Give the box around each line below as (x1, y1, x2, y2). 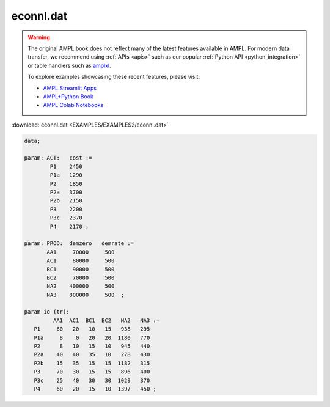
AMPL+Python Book (43, 92, 94, 100)
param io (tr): (24, 309, 70, 315)
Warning (28, 34, 50, 41)
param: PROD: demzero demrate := (24, 240, 134, 247)
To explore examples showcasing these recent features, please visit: (28, 73, 200, 81)
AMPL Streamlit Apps (43, 84, 97, 92)
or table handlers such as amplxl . (28, 62, 111, 69)
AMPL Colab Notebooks (43, 101, 104, 109)
